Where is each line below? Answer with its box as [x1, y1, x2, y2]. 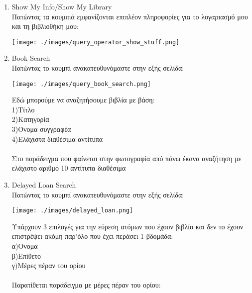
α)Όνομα [11, 241, 38, 251]
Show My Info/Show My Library [11, 1, 112, 11]
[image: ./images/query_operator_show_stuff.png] [11, 38, 180, 46]
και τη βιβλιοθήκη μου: [11, 21, 79, 31]
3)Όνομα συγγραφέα [11, 124, 71, 134]
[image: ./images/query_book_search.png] [11, 80, 151, 88]
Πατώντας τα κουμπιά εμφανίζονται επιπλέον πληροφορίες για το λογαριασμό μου [11, 11, 248, 21]
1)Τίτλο [11, 104, 35, 114]
